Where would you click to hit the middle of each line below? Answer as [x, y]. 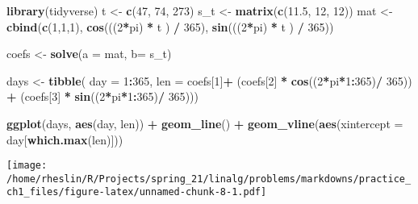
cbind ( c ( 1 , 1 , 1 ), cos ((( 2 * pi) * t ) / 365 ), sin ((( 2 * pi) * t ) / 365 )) [170, 26]
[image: [27, 166]
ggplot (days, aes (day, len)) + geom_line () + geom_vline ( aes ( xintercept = [205, 123]
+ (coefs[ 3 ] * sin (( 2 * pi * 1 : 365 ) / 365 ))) [102, 96]
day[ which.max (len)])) [65, 139]
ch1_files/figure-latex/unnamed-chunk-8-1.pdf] [137, 192]
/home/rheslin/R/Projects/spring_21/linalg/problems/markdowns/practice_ [209, 179]
